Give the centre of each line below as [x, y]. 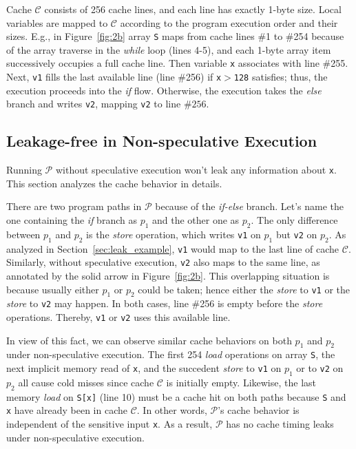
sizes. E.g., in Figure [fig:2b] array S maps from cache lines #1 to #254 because [175, 36]
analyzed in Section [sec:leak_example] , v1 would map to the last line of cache [173, 248]
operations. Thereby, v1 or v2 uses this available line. [118, 317]
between [23, 234]
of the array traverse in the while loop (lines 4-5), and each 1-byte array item [169, 49]
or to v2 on [320, 368]
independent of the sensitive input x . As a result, [109, 424]
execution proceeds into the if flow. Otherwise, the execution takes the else [164, 90]
